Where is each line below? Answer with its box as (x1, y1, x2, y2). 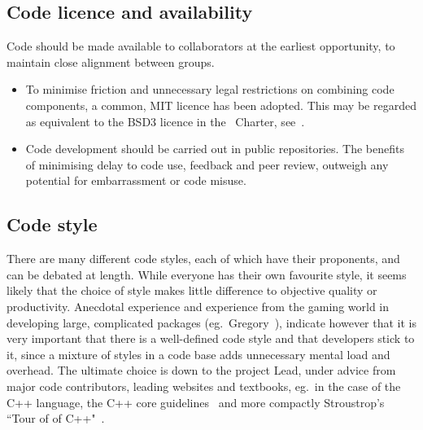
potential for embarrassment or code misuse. (25, 172, 246, 189)
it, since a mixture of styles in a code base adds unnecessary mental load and (7, 345, 390, 362)
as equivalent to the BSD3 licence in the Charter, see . (25, 112, 305, 129)
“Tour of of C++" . (7, 410, 105, 427)
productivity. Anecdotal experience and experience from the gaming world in (7, 297, 390, 314)
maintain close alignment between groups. (7, 53, 215, 70)
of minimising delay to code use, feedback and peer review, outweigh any (25, 156, 389, 173)
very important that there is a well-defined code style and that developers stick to (7, 330, 415, 347)
